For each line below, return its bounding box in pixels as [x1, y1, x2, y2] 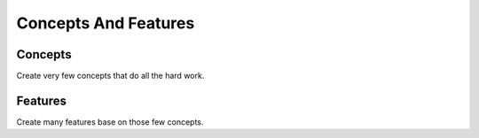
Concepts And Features [16, 13, 195, 33]
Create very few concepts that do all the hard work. [16, 71, 205, 81]
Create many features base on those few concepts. [16, 116, 204, 127]
